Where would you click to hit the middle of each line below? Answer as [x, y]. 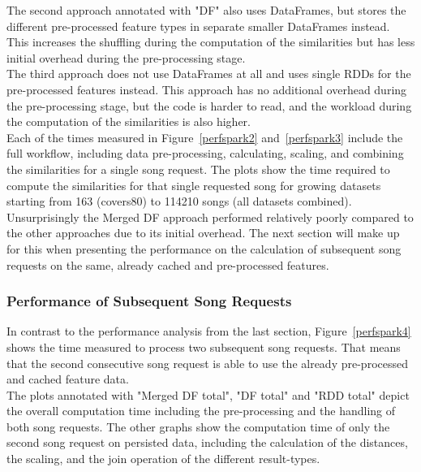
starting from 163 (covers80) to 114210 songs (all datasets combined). [179, 201]
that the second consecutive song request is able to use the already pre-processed [207, 363]
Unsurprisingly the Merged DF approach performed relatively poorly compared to [210, 217]
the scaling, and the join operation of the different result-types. [163, 459]
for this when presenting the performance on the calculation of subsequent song [204, 248]
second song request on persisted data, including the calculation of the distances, [207, 442]
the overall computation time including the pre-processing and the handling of [201, 411]
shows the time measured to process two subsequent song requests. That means [204, 346]
